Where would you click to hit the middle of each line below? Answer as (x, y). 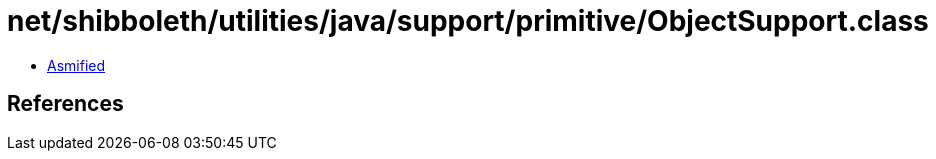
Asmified (76, 65)
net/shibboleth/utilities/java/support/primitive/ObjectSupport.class (468, 21)
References (65, 104)
